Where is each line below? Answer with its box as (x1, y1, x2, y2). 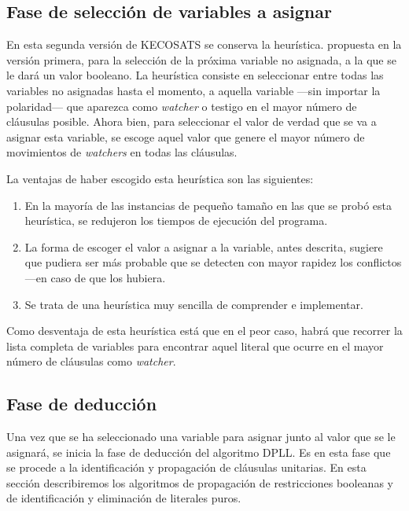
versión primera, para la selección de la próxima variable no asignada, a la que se (6, 51, 396, 68)
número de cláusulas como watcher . (6, 353, 176, 369)
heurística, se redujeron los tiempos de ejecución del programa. (24, 212, 328, 229)
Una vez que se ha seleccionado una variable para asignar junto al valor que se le (6, 428, 396, 445)
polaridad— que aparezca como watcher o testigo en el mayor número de (6, 97, 357, 114)
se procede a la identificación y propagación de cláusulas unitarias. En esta (6, 459, 367, 476)
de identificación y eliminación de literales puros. (6, 490, 241, 506)
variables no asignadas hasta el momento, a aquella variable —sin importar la (6, 82, 381, 98)
